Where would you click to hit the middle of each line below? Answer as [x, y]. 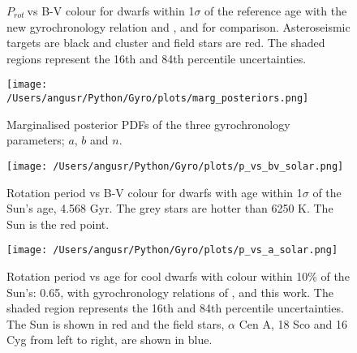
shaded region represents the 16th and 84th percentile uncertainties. [175, 308]
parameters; [36, 140]
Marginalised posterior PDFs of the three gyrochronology [148, 124]
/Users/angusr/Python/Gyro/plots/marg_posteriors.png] [158, 99]
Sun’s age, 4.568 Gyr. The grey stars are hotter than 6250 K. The [170, 208]
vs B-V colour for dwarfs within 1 [111, 11]
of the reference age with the [276, 11]
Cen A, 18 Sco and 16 [293, 323]
